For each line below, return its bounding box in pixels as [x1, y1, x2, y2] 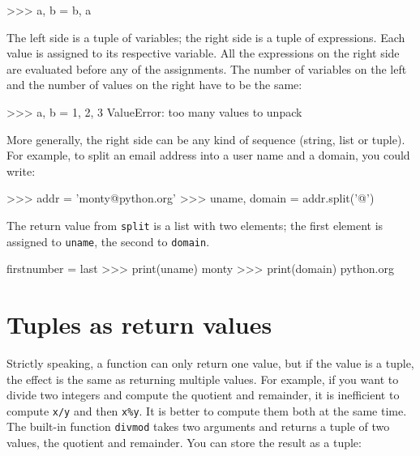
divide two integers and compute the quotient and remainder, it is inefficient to [6, 386, 400, 403]
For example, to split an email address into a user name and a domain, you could [6, 147, 410, 164]
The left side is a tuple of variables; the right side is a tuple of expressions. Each [6, 28, 405, 45]
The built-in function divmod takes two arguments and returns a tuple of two [6, 418, 390, 435]
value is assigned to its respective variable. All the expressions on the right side [6, 45, 400, 62]
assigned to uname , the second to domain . [6, 232, 210, 249]
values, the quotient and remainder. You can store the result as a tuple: [6, 434, 362, 451]
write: [6, 162, 36, 179]
